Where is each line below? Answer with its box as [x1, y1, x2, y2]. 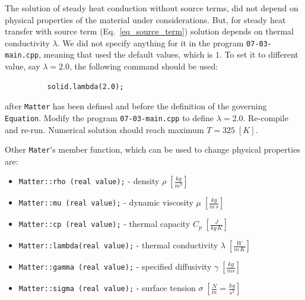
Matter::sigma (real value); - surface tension [18, 282, 196, 294]
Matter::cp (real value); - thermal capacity [18, 217, 190, 230]
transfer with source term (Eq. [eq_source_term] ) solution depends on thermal [5, 25, 294, 37]
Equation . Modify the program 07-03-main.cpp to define [5, 111, 214, 124]
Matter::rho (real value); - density [18, 175, 160, 187]
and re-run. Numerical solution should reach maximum [5, 123, 204, 135]
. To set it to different [220, 48, 298, 61]
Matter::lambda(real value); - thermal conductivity [18, 239, 218, 251]
